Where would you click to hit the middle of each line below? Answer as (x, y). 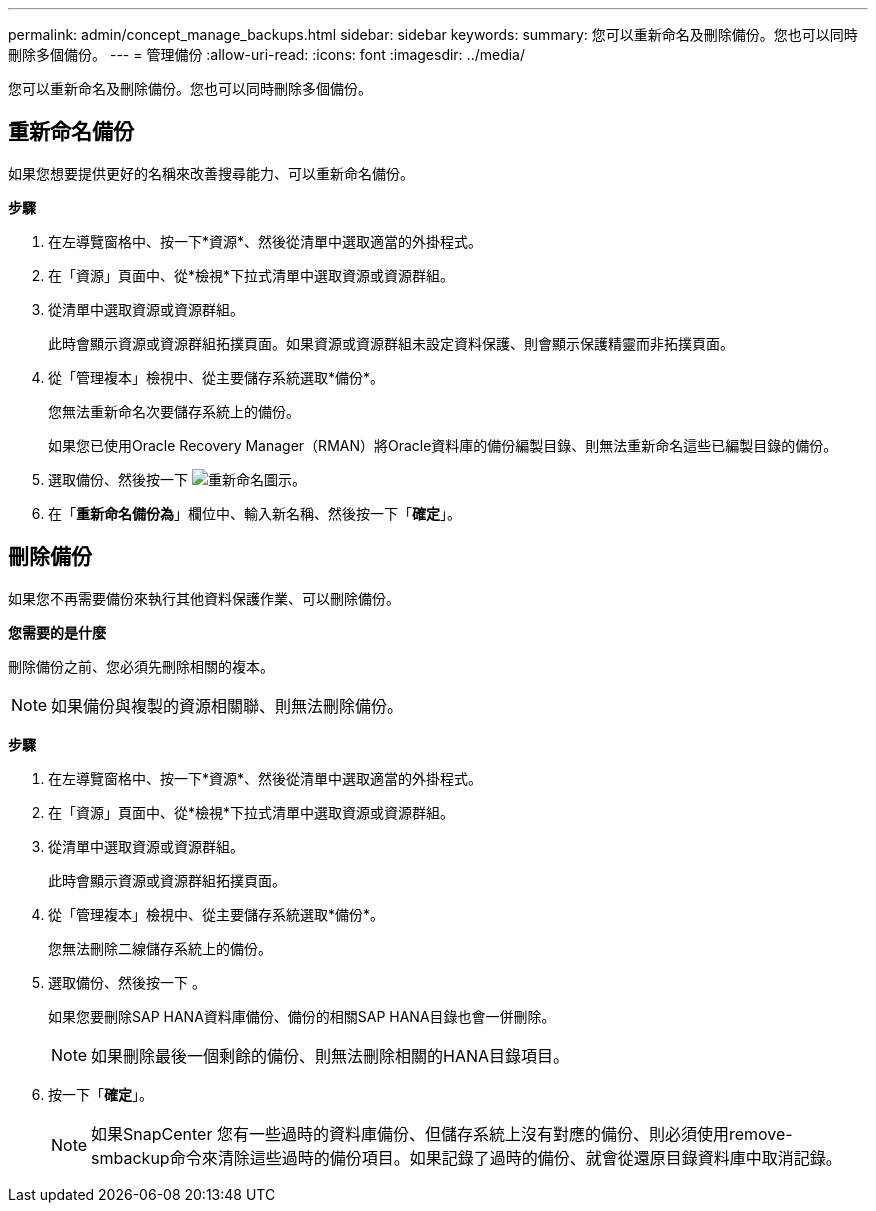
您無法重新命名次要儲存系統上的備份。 (174, 411)
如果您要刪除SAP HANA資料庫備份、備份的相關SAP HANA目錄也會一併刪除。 (302, 1016)
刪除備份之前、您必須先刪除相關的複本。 (141, 666)
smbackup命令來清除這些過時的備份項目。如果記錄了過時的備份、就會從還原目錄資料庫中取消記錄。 (466, 1157)
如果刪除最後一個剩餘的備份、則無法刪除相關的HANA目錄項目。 (330, 1055)
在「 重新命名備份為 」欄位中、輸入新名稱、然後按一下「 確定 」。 (254, 513)
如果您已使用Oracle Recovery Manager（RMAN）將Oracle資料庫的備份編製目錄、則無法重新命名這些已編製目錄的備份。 (443, 445)
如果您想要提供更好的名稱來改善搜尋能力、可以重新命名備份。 (211, 173)
